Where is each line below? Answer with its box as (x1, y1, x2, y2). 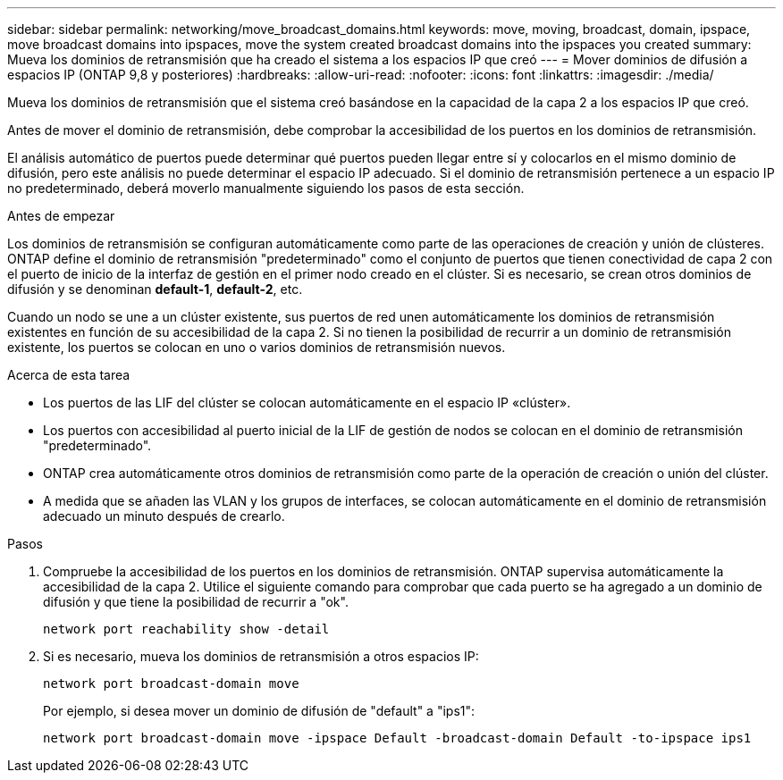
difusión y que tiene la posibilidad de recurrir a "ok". (43, 594, 349, 609)
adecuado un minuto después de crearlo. (43, 508, 285, 524)
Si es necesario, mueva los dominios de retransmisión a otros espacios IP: (43, 649, 479, 664)
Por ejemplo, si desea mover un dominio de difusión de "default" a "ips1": (43, 703, 476, 718)
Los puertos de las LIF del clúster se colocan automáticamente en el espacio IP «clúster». (43, 395, 571, 410)
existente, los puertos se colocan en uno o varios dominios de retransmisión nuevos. (7, 340, 506, 355)
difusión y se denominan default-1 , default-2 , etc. (7, 281, 303, 297)
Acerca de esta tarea (7, 367, 130, 382)
